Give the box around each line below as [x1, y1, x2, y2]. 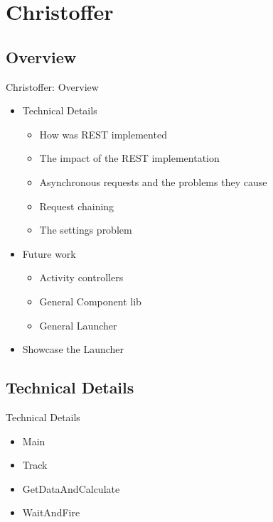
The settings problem [39, 222, 132, 237]
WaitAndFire [22, 505, 80, 520]
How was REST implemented [39, 126, 167, 141]
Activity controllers [39, 270, 124, 285]
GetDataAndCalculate [22, 481, 120, 496]
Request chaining [39, 198, 114, 213]
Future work [22, 246, 76, 261]
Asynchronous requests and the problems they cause [39, 174, 267, 189]
